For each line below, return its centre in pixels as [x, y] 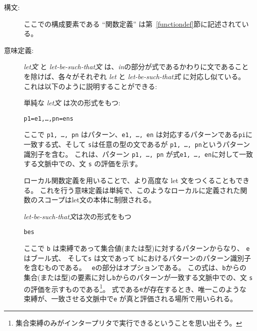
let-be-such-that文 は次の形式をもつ [78, 216]
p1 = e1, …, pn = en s [49, 118]
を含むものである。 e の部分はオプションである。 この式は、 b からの [135, 267]
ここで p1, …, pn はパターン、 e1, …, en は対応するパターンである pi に [138, 134]
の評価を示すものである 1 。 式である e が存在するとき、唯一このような [135, 288]
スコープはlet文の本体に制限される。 [96, 200]
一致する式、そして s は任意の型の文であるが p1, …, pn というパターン [137, 144]
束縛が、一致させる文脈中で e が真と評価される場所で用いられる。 [130, 298]
